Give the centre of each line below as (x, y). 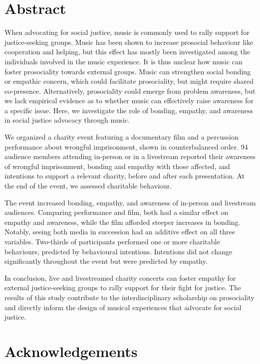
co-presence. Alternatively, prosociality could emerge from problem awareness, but (130, 91)
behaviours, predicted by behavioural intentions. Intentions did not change (119, 251)
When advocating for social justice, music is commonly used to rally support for (127, 32)
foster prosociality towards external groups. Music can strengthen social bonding (128, 71)
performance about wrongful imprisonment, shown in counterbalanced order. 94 (126, 146)
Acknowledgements (71, 351)
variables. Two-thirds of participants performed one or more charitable (112, 241)
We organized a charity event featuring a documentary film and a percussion (122, 137)
